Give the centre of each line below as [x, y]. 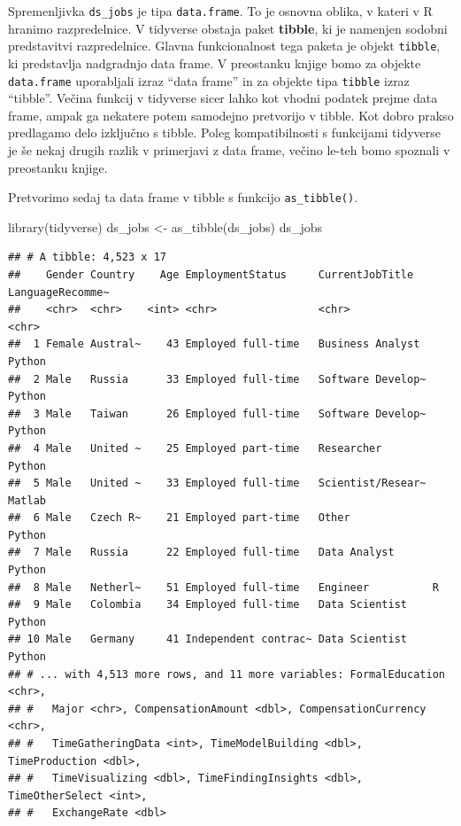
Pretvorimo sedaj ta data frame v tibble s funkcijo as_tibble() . [183, 197]
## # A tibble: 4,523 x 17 [87, 257]
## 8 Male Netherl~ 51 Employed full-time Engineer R [223, 587]
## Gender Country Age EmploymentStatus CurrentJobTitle [211, 274]
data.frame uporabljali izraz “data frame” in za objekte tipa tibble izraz [209, 80]
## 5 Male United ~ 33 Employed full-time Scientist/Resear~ [217, 483]
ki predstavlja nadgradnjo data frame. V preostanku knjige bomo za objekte [215, 62]
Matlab [27, 500]
